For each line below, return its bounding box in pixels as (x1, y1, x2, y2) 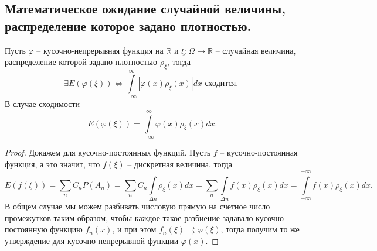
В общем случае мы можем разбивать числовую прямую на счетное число (5, 200, 270, 212)
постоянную (5, 223, 47, 235)
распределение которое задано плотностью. (5, 16, 252, 35)
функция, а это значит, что (5, 157, 100, 170)
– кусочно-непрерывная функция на (36, 44, 164, 56)
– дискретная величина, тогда (127, 157, 232, 170)
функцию (50, 223, 83, 235)
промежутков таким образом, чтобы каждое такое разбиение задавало (5, 211, 253, 224)
